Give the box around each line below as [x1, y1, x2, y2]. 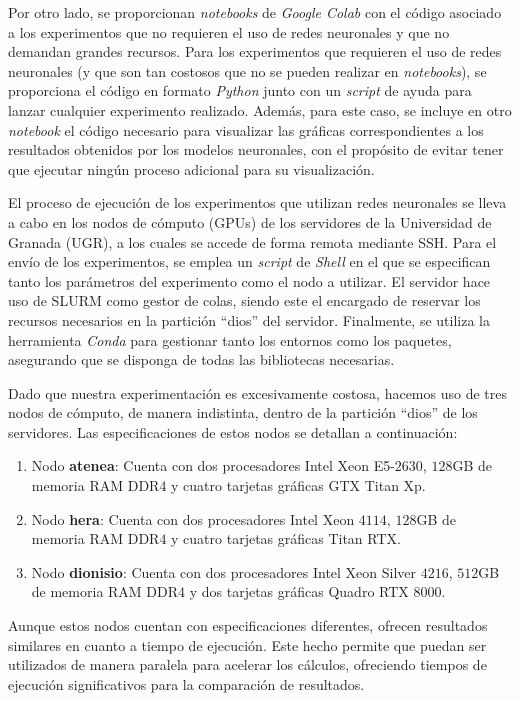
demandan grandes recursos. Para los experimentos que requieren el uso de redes [8, 41, 502, 62]
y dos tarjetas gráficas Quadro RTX [189, 581, 409, 602]
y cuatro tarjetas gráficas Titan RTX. [171, 528, 401, 549]
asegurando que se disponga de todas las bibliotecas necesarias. [8, 349, 395, 370]
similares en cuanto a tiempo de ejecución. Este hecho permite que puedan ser [8, 634, 487, 655]
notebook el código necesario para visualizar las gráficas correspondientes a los [8, 119, 484, 140]
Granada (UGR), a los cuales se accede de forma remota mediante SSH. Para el [8, 231, 497, 252]
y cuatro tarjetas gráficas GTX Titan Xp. [171, 475, 426, 496]
